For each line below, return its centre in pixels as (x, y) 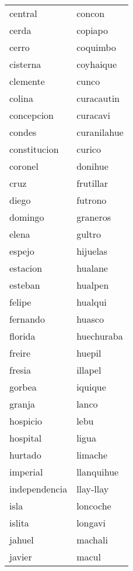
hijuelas (92, 251)
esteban (25, 285)
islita (19, 523)
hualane (92, 268)
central (23, 13)
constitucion (34, 149)
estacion (26, 268)
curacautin (98, 98)
